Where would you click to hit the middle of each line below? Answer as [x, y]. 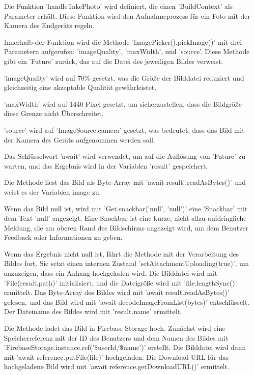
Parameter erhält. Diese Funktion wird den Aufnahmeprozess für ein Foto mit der [127, 15]
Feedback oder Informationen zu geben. [63, 237]
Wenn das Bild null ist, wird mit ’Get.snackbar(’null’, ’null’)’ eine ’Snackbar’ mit [126, 208]
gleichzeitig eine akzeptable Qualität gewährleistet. [80, 87]
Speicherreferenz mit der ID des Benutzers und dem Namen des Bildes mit [116, 337]
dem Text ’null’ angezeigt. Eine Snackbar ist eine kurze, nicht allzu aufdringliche [125, 218]
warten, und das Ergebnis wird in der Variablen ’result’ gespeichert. [106, 165]
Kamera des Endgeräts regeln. [49, 25]
